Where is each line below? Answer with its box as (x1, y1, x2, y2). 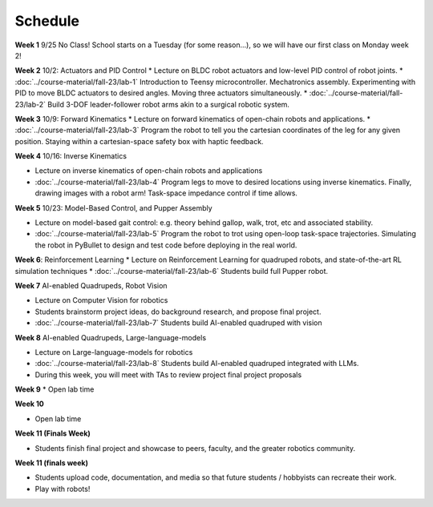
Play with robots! (34, 484, 91, 493)
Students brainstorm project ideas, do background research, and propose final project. (34, 307, 322, 316)
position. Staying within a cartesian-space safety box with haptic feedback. (14, 136, 264, 146)
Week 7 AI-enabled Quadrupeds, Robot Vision (14, 280, 168, 290)
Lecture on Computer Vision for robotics (34, 296, 168, 305)
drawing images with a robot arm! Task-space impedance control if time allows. (34, 188, 298, 198)
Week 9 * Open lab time (14, 384, 95, 394)
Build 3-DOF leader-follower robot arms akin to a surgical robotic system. (47, 99, 290, 109)
